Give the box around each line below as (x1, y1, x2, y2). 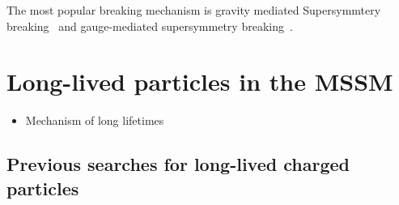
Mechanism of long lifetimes (25, 112, 164, 129)
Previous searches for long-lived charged (6, 152, 350, 177)
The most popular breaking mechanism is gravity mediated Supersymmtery (6, 2, 381, 18)
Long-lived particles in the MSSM (6, 65, 393, 98)
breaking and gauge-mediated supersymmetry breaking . (6, 17, 293, 34)
